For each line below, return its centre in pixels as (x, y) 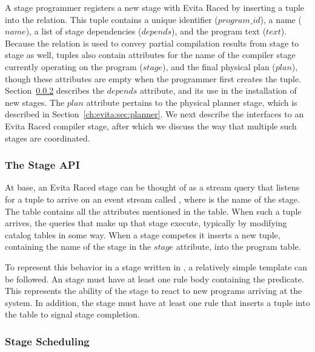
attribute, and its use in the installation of (218, 90)
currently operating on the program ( (74, 66)
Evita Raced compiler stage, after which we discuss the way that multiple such (151, 125)
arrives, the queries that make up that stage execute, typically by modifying (146, 223)
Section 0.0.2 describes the (55, 90)
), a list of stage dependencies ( (84, 31)
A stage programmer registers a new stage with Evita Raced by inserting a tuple (155, 7)
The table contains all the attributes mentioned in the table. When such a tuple (153, 211)
